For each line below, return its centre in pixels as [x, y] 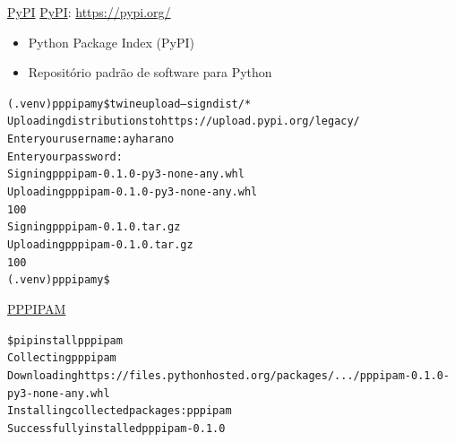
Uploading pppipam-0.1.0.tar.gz [100, 245]
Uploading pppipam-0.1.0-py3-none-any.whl [133, 192]
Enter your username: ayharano [91, 139]
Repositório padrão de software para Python [150, 72]
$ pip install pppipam [65, 340]
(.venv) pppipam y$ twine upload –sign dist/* [129, 104]
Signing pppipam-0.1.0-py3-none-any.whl [126, 174]
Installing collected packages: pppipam [120, 411]
